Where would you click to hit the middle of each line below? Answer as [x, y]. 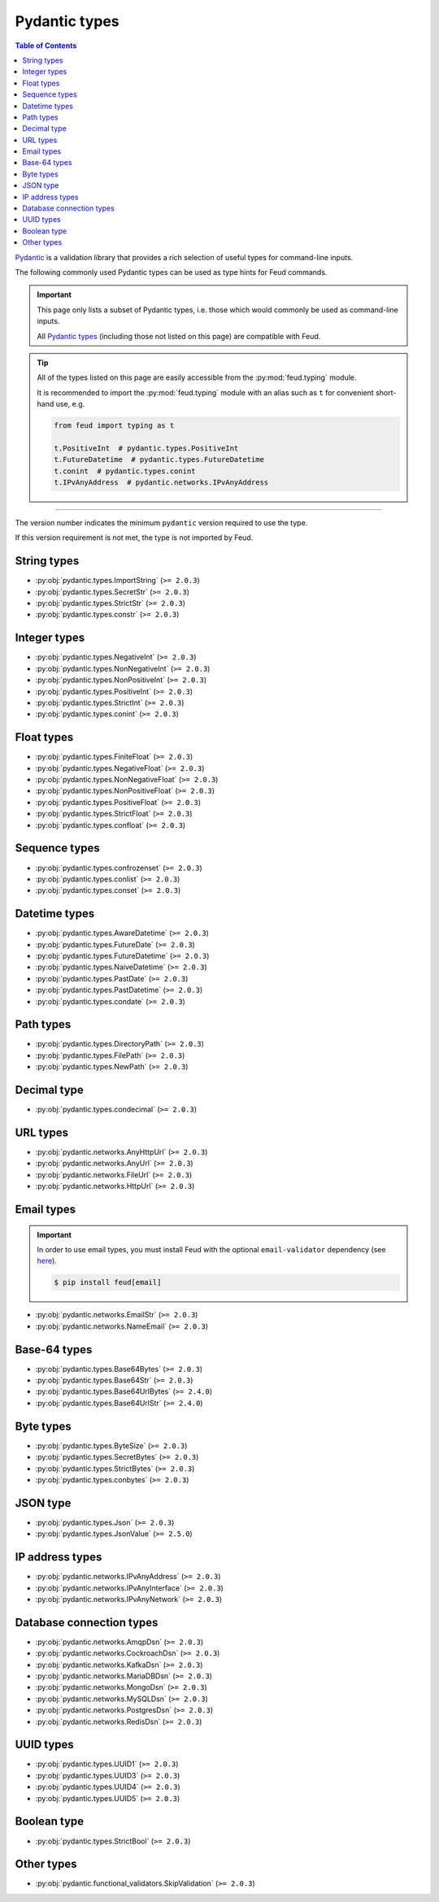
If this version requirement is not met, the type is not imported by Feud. [134, 538]
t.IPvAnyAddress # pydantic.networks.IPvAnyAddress [161, 483]
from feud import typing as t [114, 426]
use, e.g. [70, 404]
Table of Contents [46, 46]
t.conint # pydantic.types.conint [125, 471]
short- [386, 392]
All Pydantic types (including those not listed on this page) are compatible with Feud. [179, 336]
